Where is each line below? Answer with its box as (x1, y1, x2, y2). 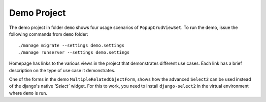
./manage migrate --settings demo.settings (18, 43, 125, 49)
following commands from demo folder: (9, 31, 88, 37)
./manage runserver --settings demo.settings (18, 50, 130, 55)
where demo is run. (9, 90, 48, 96)
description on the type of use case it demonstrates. (9, 67, 116, 73)
